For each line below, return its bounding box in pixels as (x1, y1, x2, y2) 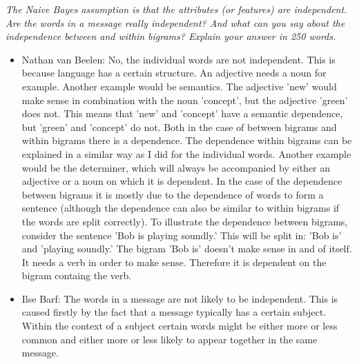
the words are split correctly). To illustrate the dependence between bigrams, (21, 214, 348, 228)
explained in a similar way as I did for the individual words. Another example (21, 146, 351, 161)
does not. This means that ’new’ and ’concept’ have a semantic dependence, (21, 106, 343, 121)
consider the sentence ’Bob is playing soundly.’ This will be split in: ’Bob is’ (21, 228, 342, 242)
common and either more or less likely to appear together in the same (21, 332, 318, 346)
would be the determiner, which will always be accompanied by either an (21, 160, 331, 174)
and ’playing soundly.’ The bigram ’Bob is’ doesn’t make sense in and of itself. (21, 241, 352, 256)
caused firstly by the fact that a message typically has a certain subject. (21, 305, 327, 319)
